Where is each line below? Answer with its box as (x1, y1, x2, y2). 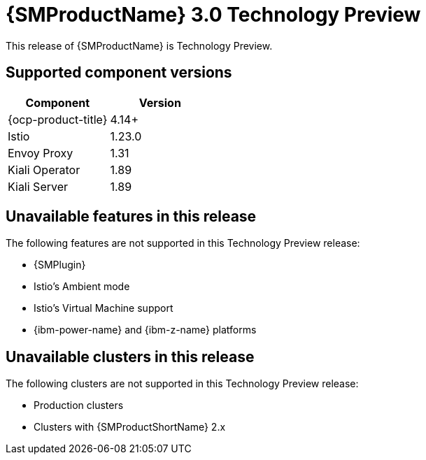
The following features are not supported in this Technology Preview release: (6, 237, 360, 250)
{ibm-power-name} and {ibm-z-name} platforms (34, 324, 257, 336)
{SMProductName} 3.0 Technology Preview (6, 3, 421, 27)
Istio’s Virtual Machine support (34, 302, 173, 315)
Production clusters (34, 399, 124, 412)
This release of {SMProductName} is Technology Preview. (6, 39, 273, 52)
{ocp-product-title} (8, 112, 108, 127)
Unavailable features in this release (6, 208, 257, 226)
